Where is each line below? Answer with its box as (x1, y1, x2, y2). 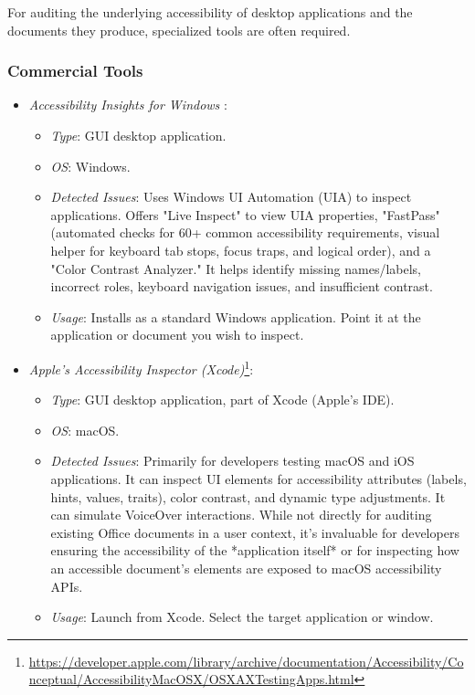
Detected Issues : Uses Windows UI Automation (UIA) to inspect (50, 187, 412, 206)
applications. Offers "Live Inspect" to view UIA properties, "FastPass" (50, 205, 440, 224)
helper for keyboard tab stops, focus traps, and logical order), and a (50, 240, 431, 259)
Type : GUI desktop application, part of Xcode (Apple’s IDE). (50, 390, 395, 409)
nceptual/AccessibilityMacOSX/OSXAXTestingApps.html (28, 669, 354, 689)
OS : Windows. (50, 156, 131, 175)
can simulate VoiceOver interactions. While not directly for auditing (50, 505, 432, 524)
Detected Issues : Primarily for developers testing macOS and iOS (50, 451, 415, 470)
